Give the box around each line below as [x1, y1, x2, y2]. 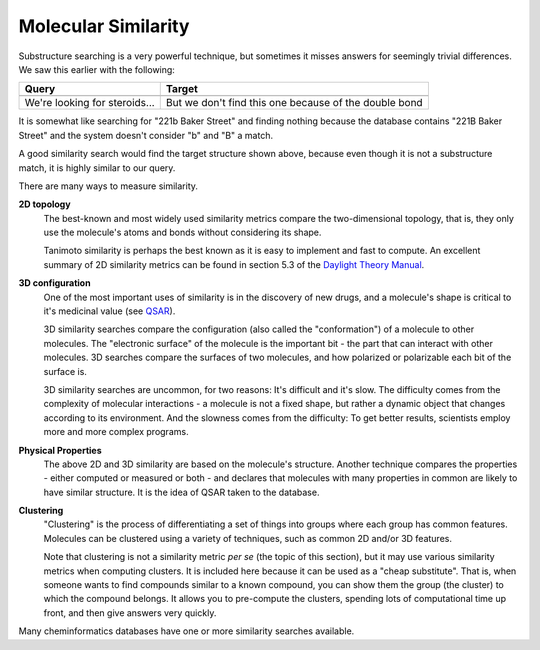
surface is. [43, 365, 87, 377]
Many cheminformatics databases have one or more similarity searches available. [18, 625, 355, 637]
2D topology [18, 198, 71, 210]
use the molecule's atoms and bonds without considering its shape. [43, 226, 322, 239]
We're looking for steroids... [24, 96, 155, 110]
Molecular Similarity [18, 15, 190, 37]
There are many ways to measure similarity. [18, 180, 199, 192]
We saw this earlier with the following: [18, 63, 175, 75]
